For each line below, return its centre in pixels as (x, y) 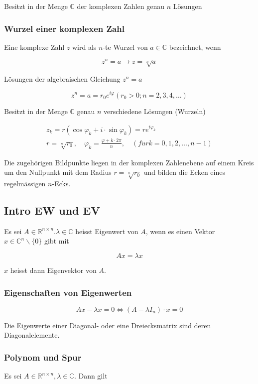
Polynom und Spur (43, 357)
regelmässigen (25, 184)
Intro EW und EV (52, 210)
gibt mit (57, 241)
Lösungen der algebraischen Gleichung (62, 78)
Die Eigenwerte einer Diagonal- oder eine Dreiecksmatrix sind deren (108, 325)
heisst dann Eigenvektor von (53, 270)
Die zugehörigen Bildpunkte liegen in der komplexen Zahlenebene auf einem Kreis (129, 162)
